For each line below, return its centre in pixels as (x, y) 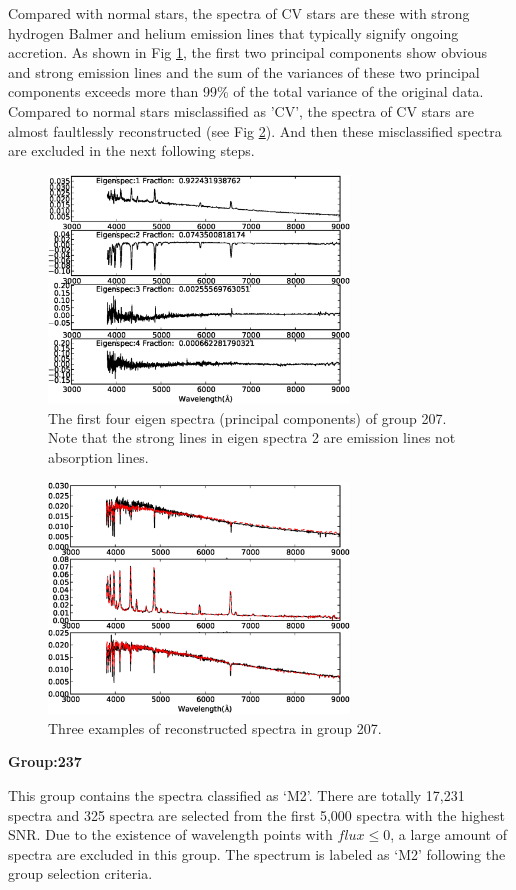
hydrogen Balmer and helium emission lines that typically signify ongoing (233, 32)
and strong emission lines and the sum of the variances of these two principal (244, 71)
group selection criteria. (80, 873)
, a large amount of (448, 834)
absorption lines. (98, 456)
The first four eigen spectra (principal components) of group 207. (247, 417)
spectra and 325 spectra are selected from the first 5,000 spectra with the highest (256, 814)
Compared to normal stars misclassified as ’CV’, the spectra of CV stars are (241, 110)
